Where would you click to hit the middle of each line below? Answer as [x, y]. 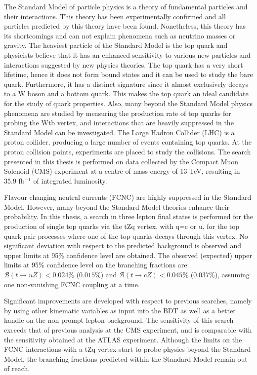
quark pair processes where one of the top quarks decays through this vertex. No [126, 236]
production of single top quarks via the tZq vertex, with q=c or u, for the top [122, 226]
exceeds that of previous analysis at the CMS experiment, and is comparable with [128, 330]
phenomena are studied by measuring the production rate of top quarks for [118, 113]
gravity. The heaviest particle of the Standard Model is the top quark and [116, 45]
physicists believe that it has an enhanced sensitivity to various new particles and [127, 55]
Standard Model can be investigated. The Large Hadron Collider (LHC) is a [119, 132]
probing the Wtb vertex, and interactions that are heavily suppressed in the [119, 123]
